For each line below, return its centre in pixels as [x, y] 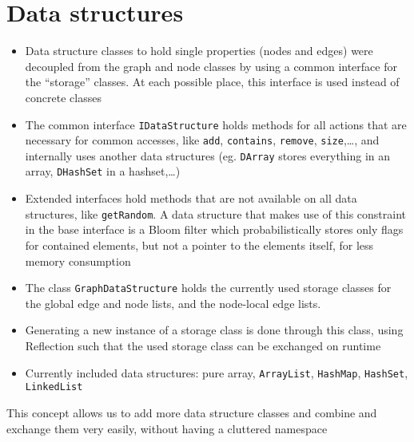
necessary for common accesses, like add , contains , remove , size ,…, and [202, 140]
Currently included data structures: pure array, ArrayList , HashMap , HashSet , [217, 372]
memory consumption [78, 260]
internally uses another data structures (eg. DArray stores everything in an [208, 155]
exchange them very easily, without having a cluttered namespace [167, 428]
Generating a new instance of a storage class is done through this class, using [214, 330]
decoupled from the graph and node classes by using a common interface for [211, 66]
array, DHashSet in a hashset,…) [103, 171]
